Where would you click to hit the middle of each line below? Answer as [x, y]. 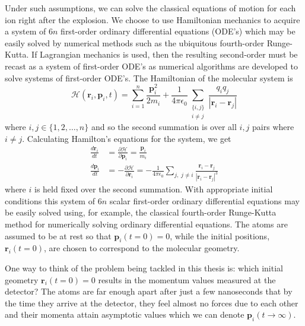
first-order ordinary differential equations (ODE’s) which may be [178, 31]
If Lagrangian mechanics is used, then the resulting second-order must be [165, 54]
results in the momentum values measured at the [187, 279]
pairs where [273, 127]
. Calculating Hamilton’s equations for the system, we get [127, 138]
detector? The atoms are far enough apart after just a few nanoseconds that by [149, 291]
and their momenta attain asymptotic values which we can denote [125, 314]
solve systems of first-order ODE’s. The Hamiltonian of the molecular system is [149, 77]
